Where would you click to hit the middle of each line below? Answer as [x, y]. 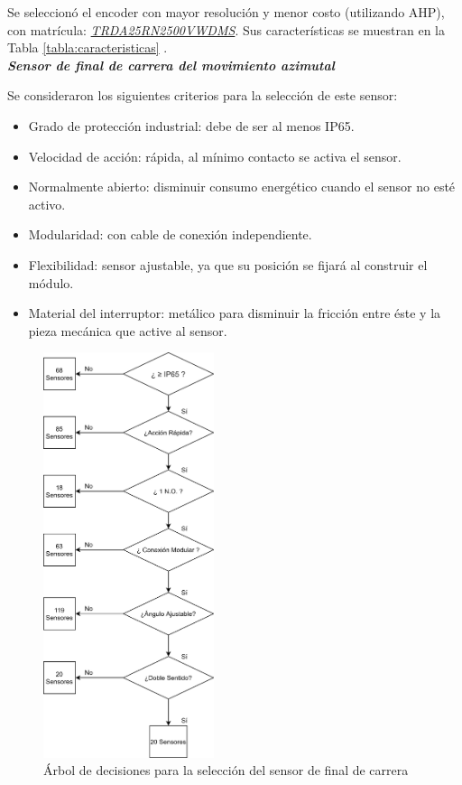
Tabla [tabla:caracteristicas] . [88, 47]
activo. [47, 204]
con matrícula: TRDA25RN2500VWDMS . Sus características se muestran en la [226, 29]
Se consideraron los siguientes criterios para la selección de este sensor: [203, 95]
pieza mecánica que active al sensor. [128, 330]
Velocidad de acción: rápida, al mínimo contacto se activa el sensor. [215, 156]
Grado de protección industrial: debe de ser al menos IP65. [191, 125]
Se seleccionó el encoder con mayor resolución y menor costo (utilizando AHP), [226, 12]
